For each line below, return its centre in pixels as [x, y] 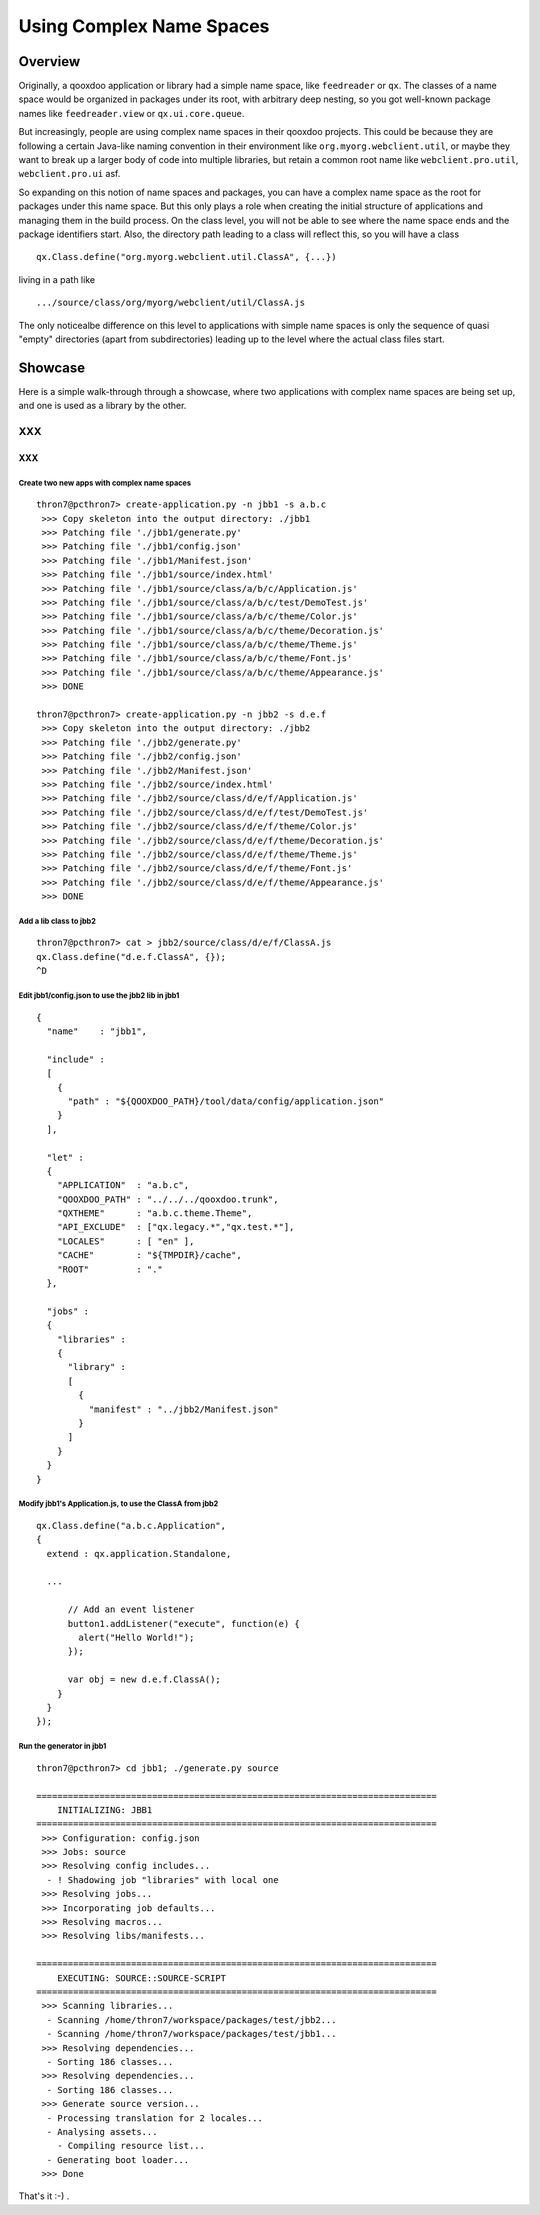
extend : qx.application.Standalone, [139, 1553]
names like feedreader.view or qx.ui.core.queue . [131, 113]
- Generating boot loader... [118, 2159]
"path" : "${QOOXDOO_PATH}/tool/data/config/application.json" [226, 1101]
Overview [49, 61]
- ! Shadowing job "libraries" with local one [162, 1879]
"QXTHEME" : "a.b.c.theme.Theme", [154, 1213]
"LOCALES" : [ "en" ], [125, 1241]
